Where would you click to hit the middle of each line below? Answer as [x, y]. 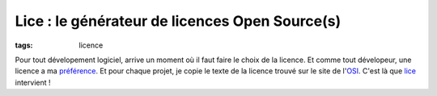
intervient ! [33, 82]
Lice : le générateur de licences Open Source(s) [178, 21]
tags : [24, 45]
